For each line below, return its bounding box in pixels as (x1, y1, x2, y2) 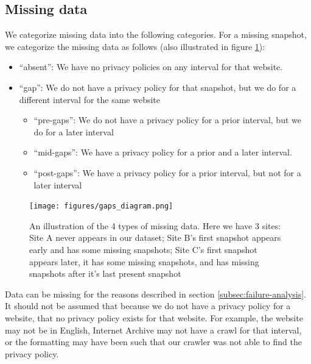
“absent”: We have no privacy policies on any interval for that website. (19, 60, 283, 73)
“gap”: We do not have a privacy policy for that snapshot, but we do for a (19, 80, 296, 93)
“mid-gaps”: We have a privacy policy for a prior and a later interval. (33, 146, 292, 159)
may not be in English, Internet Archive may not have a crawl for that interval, (5, 323, 302, 336)
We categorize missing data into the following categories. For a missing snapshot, (5, 28, 307, 41)
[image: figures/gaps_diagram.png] (29, 202, 173, 211)
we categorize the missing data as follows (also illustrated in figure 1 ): (5, 40, 265, 52)
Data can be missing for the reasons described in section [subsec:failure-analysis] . (5, 287, 307, 300)
